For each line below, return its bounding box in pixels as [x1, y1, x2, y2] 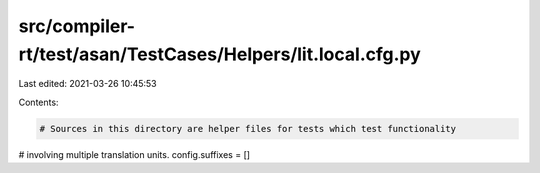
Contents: [18, 96, 59, 108]
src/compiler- [18, 15, 135, 37]
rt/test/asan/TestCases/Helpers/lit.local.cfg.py [18, 43, 422, 65]
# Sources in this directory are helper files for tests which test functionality [39, 123, 457, 134]
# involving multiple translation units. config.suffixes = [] [18, 148, 250, 160]
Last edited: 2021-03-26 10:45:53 [18, 78, 157, 90]
